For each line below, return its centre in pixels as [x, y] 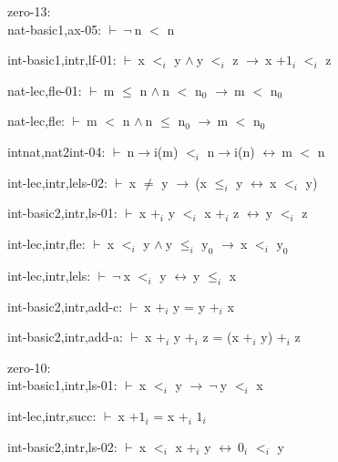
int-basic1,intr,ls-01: [62, 385]
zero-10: [29, 367]
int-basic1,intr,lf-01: [62, 60]
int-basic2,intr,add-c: [65, 306]
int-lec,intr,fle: [46, 243]
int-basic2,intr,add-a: [65, 337]
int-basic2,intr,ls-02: [62, 446]
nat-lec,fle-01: [45, 90]
